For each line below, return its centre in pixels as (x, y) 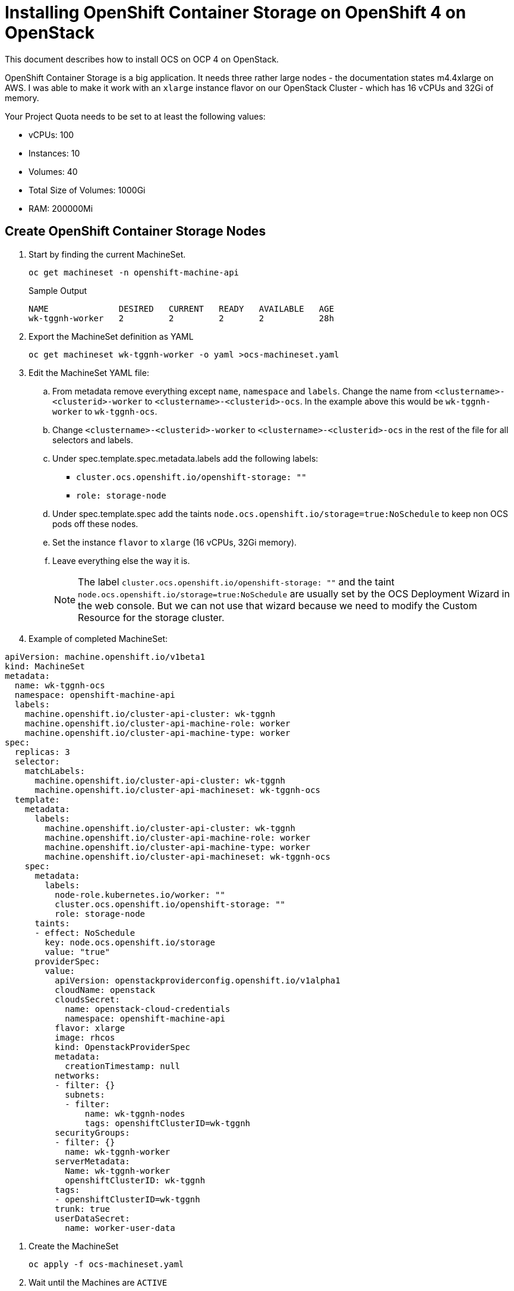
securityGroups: (92, 1132)
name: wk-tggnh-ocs (60, 685)
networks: (78, 1075)
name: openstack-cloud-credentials (148, 1009)
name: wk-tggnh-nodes (135, 1113)
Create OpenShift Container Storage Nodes (135, 231)
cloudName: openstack (105, 990)
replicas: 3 (42, 752)
